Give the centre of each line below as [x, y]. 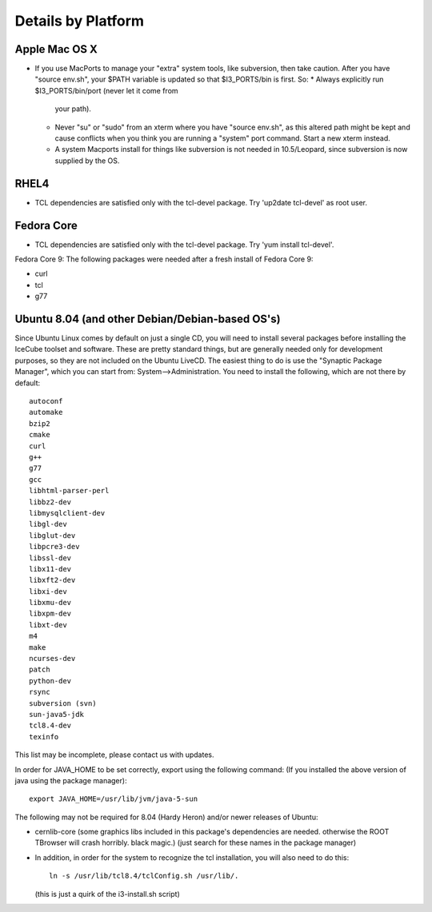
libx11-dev [50, 569]
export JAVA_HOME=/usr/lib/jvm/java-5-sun [114, 799]
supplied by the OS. [87, 161]
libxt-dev [48, 625]
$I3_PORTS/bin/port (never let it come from [107, 90]
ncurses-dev [52, 659]
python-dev [50, 681]
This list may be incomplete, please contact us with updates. [115, 755]
